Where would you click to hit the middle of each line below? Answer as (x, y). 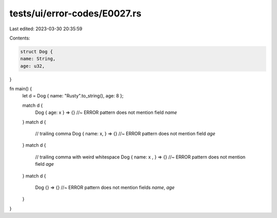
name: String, (38, 59)
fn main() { (21, 89)
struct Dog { (37, 52)
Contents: (20, 38)
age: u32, (33, 66)
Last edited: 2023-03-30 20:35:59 (46, 29)
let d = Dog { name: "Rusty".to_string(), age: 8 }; (73, 96)
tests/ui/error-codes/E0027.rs (75, 13)
